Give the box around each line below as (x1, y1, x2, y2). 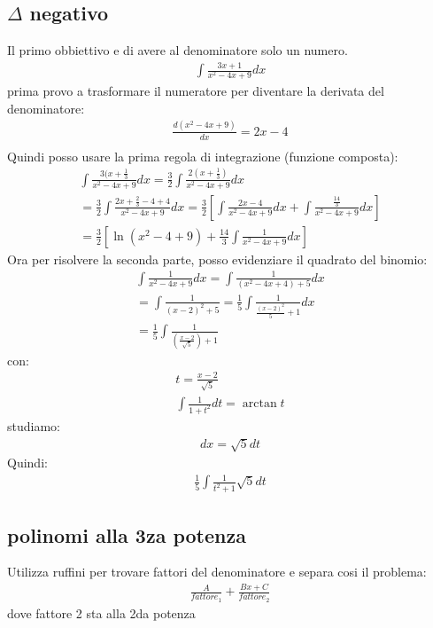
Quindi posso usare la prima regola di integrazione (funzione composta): (7, 146, 398, 165)
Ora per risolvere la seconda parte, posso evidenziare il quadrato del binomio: (7, 249, 428, 268)
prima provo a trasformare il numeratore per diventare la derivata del (7, 82, 384, 100)
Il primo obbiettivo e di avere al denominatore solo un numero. (7, 41, 348, 59)
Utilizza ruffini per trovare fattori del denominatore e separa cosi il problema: (7, 562, 427, 581)
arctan (242, 397, 277, 411)
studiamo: (7, 416, 60, 435)
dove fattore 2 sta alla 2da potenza (7, 603, 196, 622)
